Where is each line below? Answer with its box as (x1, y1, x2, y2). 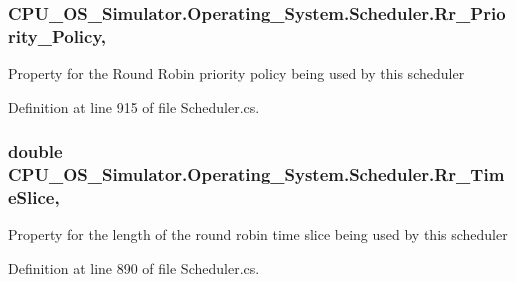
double (8, 139, 63, 164)
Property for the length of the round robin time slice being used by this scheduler (8, 224, 508, 245)
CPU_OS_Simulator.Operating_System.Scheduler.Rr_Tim (8, 162, 505, 187)
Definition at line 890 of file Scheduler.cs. (8, 257, 260, 278)
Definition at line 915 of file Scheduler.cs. (8, 96, 260, 117)
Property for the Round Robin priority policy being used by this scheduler (8, 63, 465, 84)
